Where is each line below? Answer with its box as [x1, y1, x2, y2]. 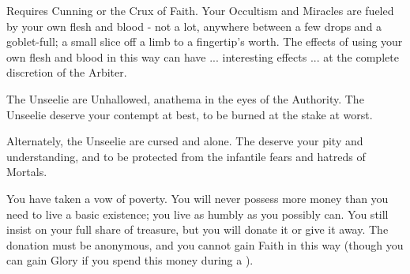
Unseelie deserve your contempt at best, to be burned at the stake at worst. [6, 106, 373, 122]
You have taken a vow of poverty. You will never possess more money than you [6, 190, 389, 206]
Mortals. [6, 163, 47, 180]
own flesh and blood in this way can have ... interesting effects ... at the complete [6, 48, 399, 65]
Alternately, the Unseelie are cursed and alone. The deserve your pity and [6, 133, 363, 149]
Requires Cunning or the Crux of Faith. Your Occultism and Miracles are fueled [6, 2, 394, 18]
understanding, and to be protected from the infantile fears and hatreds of [6, 148, 366, 164]
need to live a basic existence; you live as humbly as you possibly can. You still [6, 205, 389, 222]
